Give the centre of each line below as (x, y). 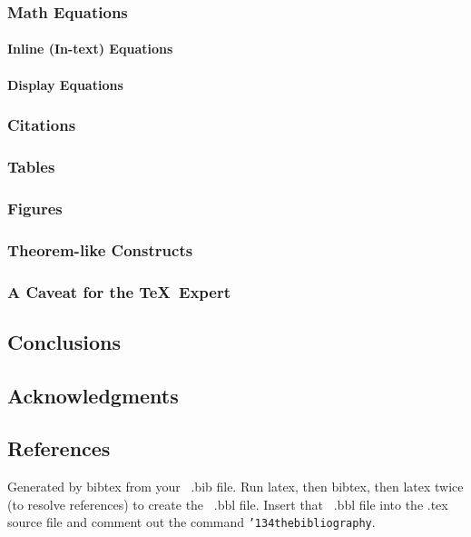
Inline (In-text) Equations (90, 49)
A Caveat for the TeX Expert (119, 291)
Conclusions (64, 341)
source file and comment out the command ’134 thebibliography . (191, 522)
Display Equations (65, 84)
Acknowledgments (93, 395)
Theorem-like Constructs (100, 249)
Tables (31, 166)
